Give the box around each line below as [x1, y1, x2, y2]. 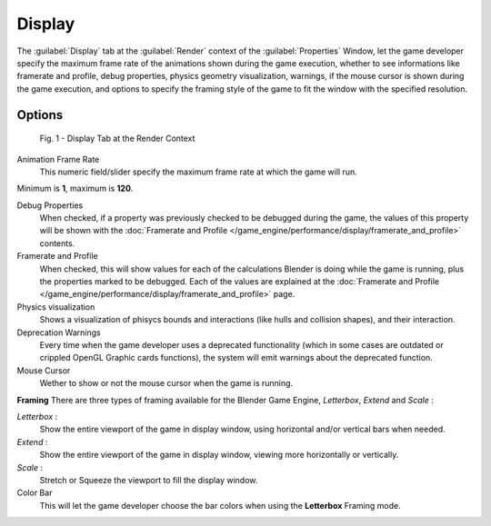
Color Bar [16, 487, 53, 499]
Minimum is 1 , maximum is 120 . [16, 183, 134, 194]
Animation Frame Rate [16, 154, 100, 164]
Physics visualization [16, 301, 95, 313]
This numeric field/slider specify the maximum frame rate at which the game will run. [39, 166, 358, 177]
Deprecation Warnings [16, 327, 101, 338]
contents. [39, 237, 75, 249]
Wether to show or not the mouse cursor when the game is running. [39, 378, 294, 389]
